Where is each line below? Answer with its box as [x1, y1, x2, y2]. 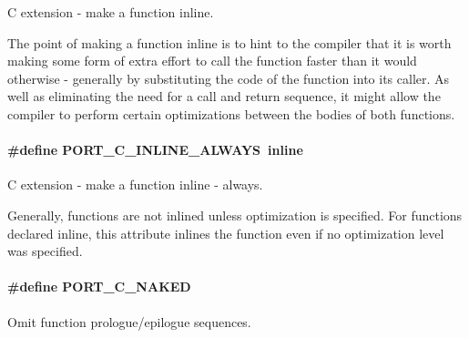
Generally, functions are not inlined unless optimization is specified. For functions [7, 205, 463, 224]
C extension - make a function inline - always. [7, 175, 263, 194]
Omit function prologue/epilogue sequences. [7, 312, 251, 331]
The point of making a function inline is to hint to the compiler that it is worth [7, 33, 452, 52]
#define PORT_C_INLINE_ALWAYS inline [7, 140, 303, 159]
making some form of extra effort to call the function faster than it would [7, 51, 417, 70]
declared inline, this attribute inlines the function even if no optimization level [7, 223, 444, 242]
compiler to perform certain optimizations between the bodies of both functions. [7, 104, 455, 123]
